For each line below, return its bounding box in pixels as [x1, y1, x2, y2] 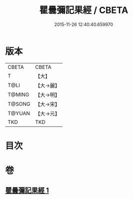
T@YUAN [7, 109, 30, 116]
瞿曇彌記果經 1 [5, 186, 49, 195]
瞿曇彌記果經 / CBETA [39, 4, 129, 16]
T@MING [7, 91, 29, 98]
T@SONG [7, 100, 31, 107]
